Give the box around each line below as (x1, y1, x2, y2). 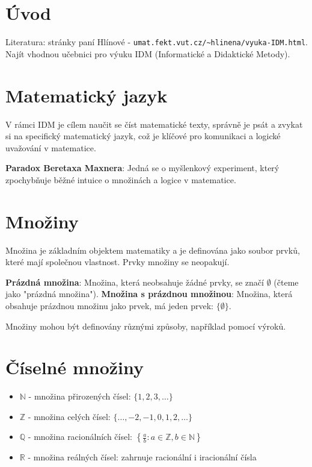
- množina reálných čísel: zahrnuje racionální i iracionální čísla (28, 451, 257, 463)
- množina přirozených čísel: (28, 390, 131, 403)
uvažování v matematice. (5, 141, 96, 154)
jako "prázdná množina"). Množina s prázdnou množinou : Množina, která (5, 287, 293, 300)
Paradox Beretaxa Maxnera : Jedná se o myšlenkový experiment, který (5, 161, 280, 174)
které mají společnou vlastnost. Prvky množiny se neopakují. (5, 255, 230, 268)
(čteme (274, 275, 299, 288)
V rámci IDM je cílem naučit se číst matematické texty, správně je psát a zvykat (5, 118, 303, 130)
